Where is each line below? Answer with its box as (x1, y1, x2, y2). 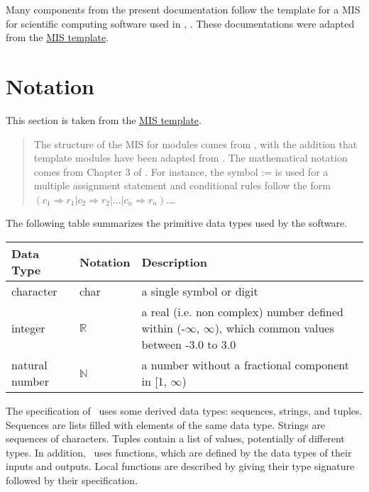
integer (11, 320, 45, 337)
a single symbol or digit (141, 283, 258, 300)
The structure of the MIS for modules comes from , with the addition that (33, 136, 358, 151)
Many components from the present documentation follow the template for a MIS (6, 2, 360, 16)
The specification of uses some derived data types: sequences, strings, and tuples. (6, 403, 363, 418)
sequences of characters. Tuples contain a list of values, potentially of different (6, 431, 345, 446)
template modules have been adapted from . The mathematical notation (33, 150, 348, 165)
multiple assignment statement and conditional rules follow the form (33, 178, 331, 193)
